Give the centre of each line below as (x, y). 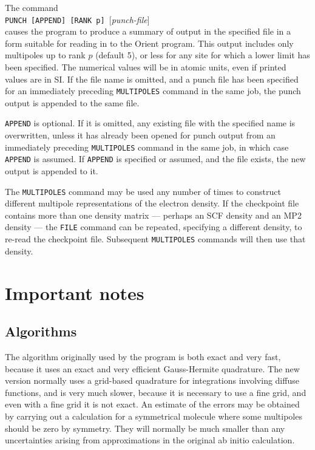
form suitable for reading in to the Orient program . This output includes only (149, 43)
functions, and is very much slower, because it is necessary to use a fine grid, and (156, 392)
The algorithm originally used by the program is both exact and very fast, (143, 356)
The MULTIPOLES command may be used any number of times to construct (143, 191)
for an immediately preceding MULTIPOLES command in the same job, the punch (153, 91)
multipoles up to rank (45, 55)
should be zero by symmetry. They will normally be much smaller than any (145, 428)
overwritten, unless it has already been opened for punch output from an (140, 135)
